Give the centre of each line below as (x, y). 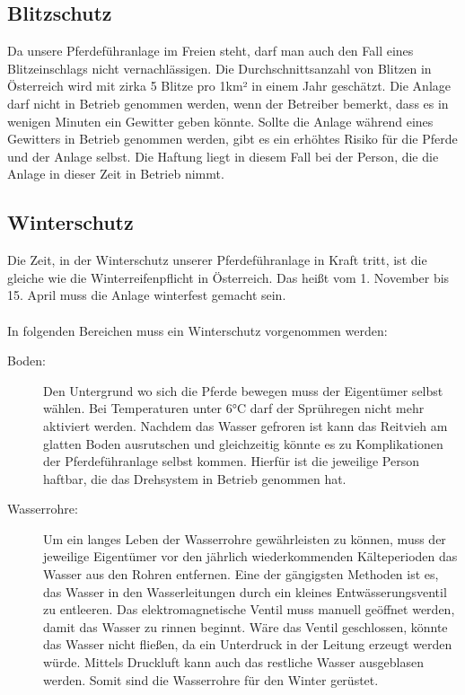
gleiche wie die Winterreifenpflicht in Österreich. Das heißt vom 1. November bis (228, 277)
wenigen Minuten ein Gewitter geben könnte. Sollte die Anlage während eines (220, 121)
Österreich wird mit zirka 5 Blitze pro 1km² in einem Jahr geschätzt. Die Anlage (229, 86)
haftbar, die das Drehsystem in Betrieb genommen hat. (195, 478)
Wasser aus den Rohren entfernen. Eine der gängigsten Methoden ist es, (241, 574)
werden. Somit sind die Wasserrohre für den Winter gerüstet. (211, 679)
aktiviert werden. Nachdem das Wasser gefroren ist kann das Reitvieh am (246, 425)
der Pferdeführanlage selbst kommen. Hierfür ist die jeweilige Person (231, 461)
